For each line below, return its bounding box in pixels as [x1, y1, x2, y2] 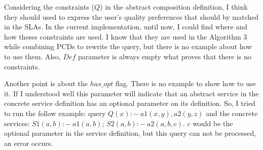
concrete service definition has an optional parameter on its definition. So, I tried [4, 98, 255, 108]
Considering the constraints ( [4, 2, 95, 12]
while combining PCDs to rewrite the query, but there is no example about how [4, 41, 252, 52]
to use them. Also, [4, 51, 61, 61]
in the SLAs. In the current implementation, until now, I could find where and [4, 21, 247, 32]
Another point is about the [4, 78, 88, 89]
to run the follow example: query [4, 107, 106, 118]
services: [4, 118, 30, 128]
